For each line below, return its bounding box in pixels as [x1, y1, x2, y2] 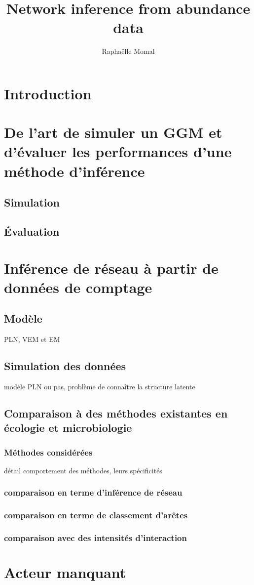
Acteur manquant [4, 562, 126, 583]
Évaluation [4, 224, 60, 239]
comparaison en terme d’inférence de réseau [4, 486, 182, 499]
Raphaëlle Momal [102, 46, 155, 56]
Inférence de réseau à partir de [4, 257, 218, 278]
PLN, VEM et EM [4, 334, 60, 344]
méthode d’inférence [4, 161, 145, 181]
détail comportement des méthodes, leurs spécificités [4, 465, 162, 475]
